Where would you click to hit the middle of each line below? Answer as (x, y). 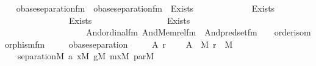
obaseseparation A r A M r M (151, 44)
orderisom (293, 32)
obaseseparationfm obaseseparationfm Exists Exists (145, 8)
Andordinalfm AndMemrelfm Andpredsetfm (171, 32)
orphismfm (25, 44)
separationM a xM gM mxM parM (86, 56)
